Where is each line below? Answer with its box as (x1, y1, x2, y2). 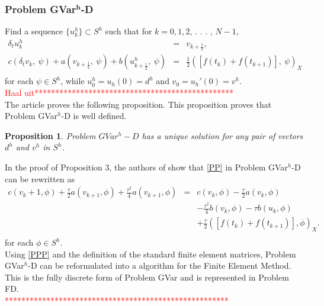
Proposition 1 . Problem (5, 129, 96, 141)
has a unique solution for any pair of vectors (142, 129, 303, 141)
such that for (105, 25, 152, 37)
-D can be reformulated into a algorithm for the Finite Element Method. (28, 259, 291, 272)
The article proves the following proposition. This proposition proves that (5, 98, 272, 110)
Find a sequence (5, 25, 63, 37)
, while (60, 75, 85, 87)
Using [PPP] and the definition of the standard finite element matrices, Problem (5, 247, 296, 260)
